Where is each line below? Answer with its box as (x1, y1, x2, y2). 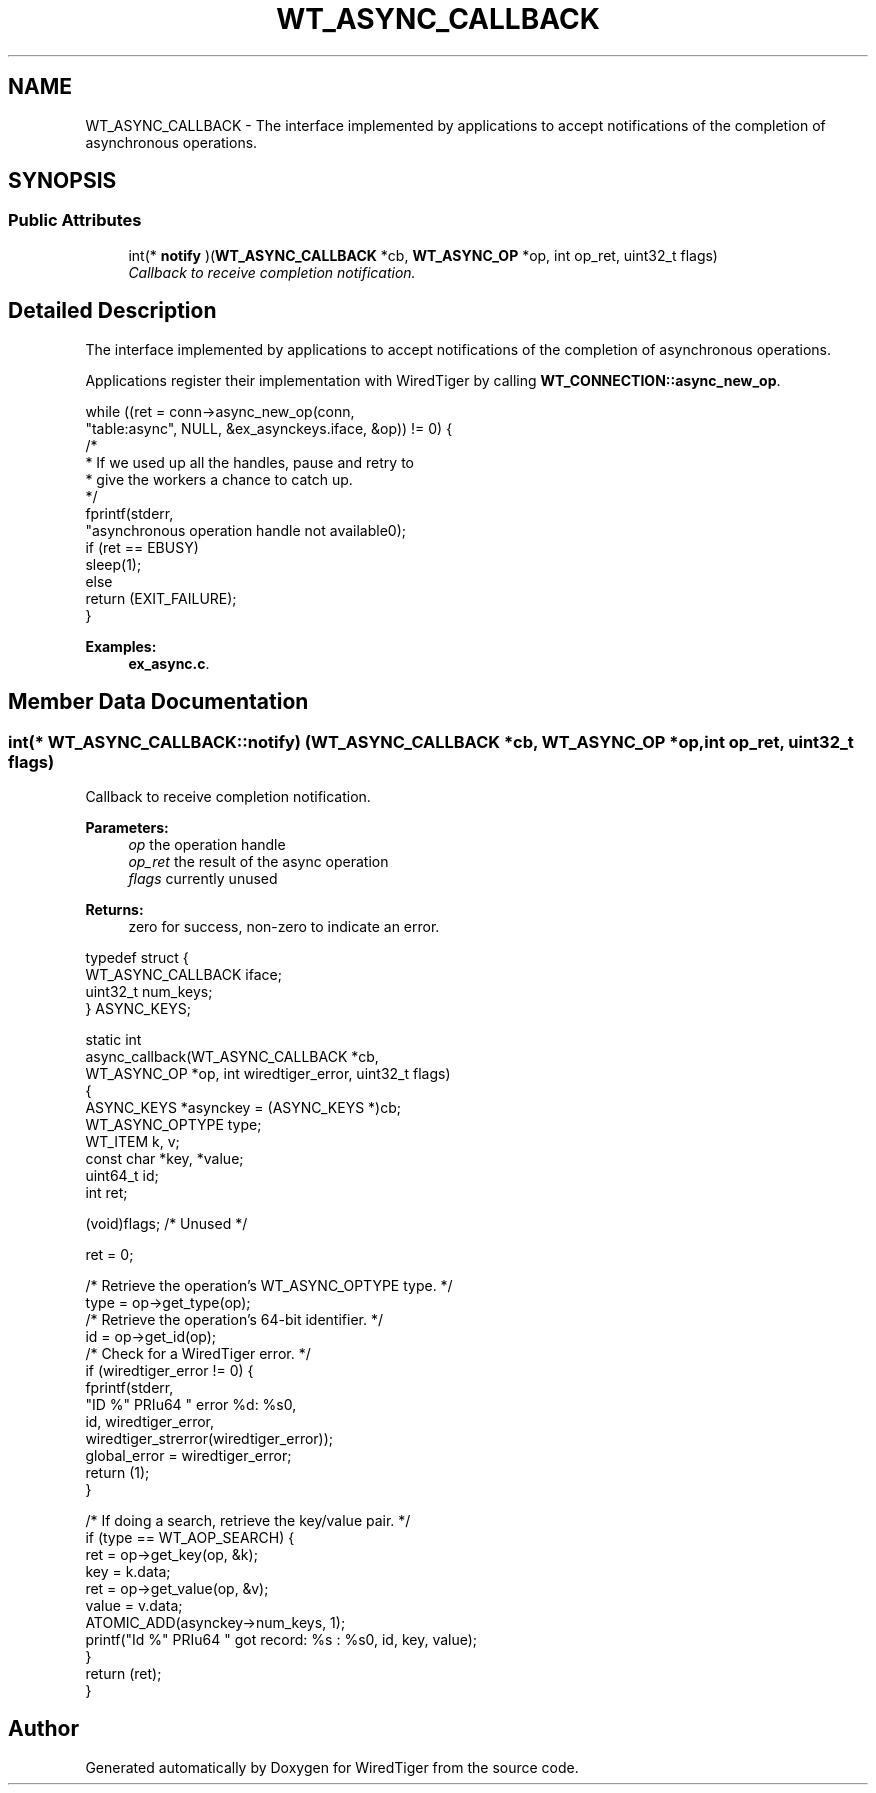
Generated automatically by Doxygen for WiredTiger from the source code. (85, 1758, 579, 1776)
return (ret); (85, 1664, 162, 1682)
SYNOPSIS (8, 168, 117, 194)
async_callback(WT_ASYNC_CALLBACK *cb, (85, 1047, 379, 1065)
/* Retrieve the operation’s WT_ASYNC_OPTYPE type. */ (85, 1276, 453, 1294)
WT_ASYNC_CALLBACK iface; (85, 965, 282, 983)
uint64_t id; (85, 1166, 159, 1184)
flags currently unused (128, 869, 278, 887)
